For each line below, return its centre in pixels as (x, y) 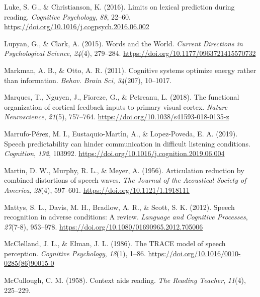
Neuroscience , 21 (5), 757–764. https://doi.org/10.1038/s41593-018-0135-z (117, 117)
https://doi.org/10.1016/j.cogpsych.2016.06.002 (77, 26)
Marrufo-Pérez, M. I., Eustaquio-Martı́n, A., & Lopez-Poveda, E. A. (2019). (121, 133)
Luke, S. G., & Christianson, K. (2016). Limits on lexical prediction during (119, 7)
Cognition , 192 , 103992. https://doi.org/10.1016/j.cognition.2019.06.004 (114, 153)
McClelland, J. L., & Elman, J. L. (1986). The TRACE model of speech (115, 243)
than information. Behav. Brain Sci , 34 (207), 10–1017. (88, 80)
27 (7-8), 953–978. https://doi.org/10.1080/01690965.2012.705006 (104, 226)
